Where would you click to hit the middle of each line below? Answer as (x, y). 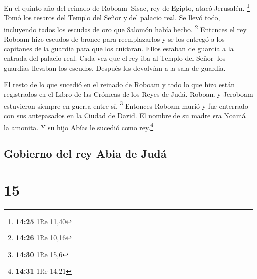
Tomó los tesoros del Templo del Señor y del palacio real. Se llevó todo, (112, 18)
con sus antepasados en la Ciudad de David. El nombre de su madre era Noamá (125, 115)
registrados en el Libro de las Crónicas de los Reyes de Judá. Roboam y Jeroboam (128, 94)
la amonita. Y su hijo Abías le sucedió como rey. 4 (79, 126)
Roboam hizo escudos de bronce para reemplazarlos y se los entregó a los (114, 39)
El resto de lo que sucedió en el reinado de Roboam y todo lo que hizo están (119, 84)
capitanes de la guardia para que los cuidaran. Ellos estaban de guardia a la (119, 48)
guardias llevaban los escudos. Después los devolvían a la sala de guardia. (115, 68)
